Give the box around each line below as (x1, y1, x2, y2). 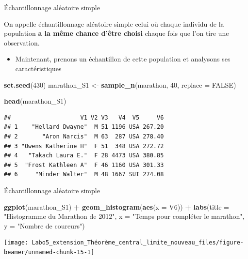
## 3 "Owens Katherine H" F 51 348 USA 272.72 (4, 142, 164, 150)
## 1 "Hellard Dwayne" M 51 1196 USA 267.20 (4, 123, 164, 131)
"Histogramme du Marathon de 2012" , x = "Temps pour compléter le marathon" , (4, 211, 245, 221)
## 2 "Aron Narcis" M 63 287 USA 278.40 (4, 133, 164, 140)
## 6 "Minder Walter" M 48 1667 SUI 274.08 (4, 171, 164, 178)
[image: (4, 239, 29, 246)
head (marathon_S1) (4, 96, 66, 106)
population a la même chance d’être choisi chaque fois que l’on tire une (4, 28, 229, 38)
